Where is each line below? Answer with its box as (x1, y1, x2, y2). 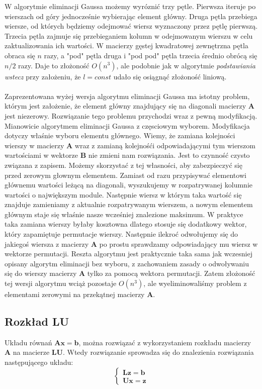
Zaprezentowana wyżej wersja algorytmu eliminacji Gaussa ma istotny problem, (5, 90, 250, 101)
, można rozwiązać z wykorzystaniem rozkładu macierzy (78, 337, 251, 347)
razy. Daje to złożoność (18, 60, 90, 70)
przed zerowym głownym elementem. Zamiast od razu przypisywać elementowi (5, 169, 246, 180)
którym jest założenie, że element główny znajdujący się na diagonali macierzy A (5, 101, 254, 111)
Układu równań (5, 337, 52, 347)
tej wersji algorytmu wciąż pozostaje (5, 278, 117, 288)
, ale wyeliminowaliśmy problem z (143, 278, 247, 288)
